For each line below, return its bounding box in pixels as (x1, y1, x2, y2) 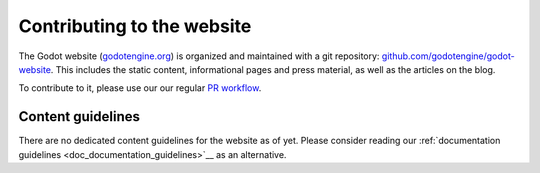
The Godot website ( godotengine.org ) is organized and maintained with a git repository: (18, 50, 380, 62)
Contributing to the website (18, 15, 252, 37)
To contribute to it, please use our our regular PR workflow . (18, 82, 262, 94)
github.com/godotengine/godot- (381, 50, 515, 62)
